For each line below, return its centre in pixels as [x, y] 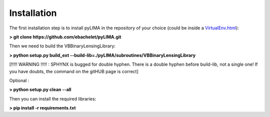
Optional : [19, 80]
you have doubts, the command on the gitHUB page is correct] [74, 71]
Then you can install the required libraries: [53, 99]
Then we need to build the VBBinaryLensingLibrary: [62, 46]
